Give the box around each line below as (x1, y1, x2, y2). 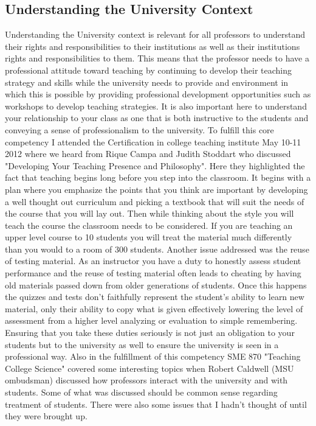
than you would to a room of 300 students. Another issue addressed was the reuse (5, 242, 309, 255)
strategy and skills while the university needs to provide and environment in (5, 75, 289, 88)
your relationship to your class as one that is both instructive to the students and (5, 111, 309, 124)
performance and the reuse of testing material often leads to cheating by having (5, 267, 301, 279)
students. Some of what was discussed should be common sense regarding (5, 386, 278, 399)
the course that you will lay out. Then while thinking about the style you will (5, 207, 294, 220)
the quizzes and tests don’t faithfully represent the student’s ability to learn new (5, 290, 304, 303)
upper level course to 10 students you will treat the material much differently (5, 231, 292, 243)
